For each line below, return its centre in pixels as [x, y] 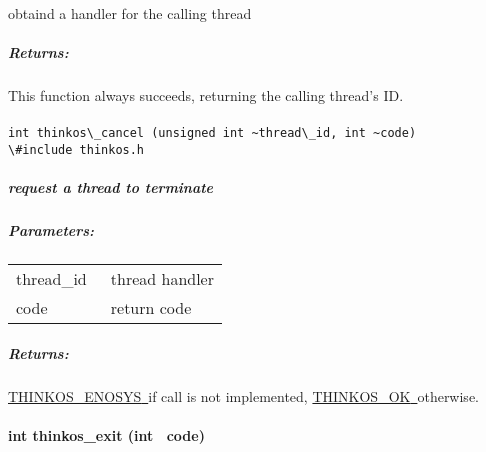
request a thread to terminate [111, 187]
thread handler [162, 279]
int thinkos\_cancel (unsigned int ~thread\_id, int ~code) [212, 133]
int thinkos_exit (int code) [106, 434]
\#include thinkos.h [76, 150]
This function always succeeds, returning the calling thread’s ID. [206, 95]
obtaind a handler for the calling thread [130, 13]
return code [151, 308]
